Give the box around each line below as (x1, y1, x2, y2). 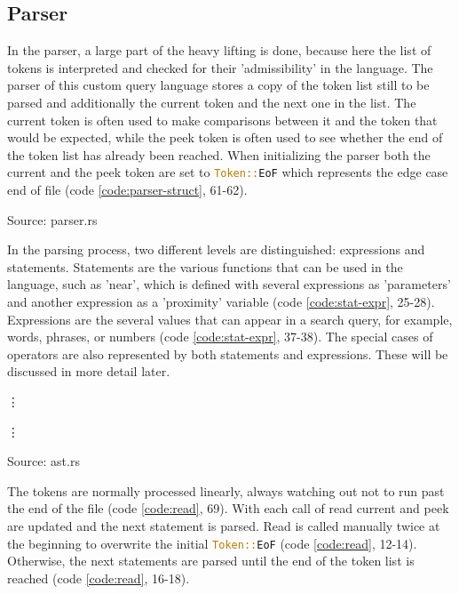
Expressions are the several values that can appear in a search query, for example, (7, 309, 453, 328)
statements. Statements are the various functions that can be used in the (7, 257, 403, 276)
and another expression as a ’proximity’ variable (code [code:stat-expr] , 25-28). (7, 292, 435, 310)
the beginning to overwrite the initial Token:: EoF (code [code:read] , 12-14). (7, 534, 417, 552)
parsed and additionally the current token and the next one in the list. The (7, 92, 416, 111)
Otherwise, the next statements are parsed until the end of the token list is (7, 551, 415, 570)
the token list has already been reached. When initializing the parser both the (7, 145, 431, 164)
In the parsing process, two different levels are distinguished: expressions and (7, 240, 425, 259)
